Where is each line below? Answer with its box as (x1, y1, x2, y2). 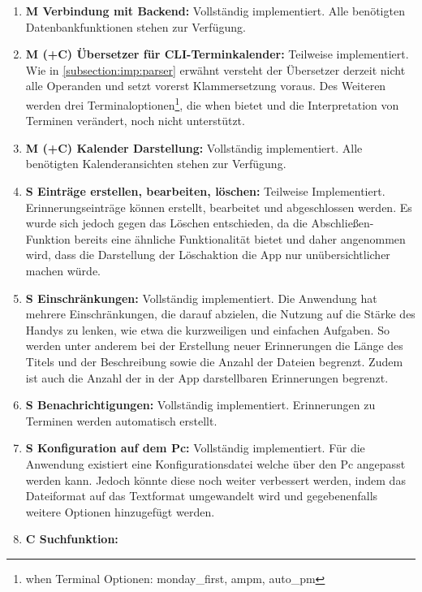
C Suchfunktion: (25, 530, 118, 547)
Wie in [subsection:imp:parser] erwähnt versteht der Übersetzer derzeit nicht (25, 61, 406, 78)
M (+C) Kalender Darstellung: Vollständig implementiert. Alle (25, 139, 363, 156)
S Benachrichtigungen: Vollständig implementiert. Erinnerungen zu (25, 396, 376, 413)
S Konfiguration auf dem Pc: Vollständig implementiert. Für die (25, 439, 365, 456)
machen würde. (25, 261, 101, 279)
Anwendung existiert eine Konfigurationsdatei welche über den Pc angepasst (25, 455, 406, 472)
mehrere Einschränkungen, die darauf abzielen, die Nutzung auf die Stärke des (25, 305, 416, 322)
